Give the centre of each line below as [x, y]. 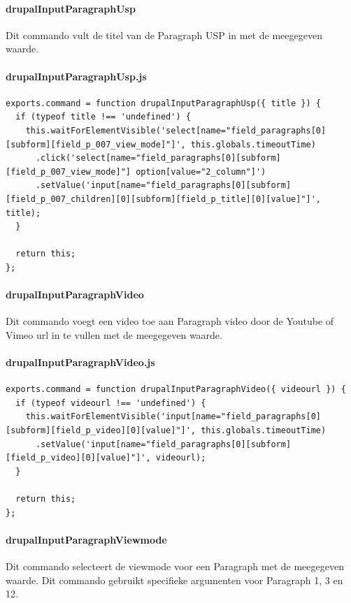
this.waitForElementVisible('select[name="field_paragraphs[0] [176, 130]
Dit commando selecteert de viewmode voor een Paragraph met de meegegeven [175, 566]
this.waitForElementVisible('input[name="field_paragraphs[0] [173, 417]
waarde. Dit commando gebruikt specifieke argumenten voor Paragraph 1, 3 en [174, 580]
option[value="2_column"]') [201, 172]
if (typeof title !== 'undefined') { [103, 117]
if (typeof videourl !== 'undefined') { [111, 403]
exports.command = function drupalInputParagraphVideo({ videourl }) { [176, 390]
